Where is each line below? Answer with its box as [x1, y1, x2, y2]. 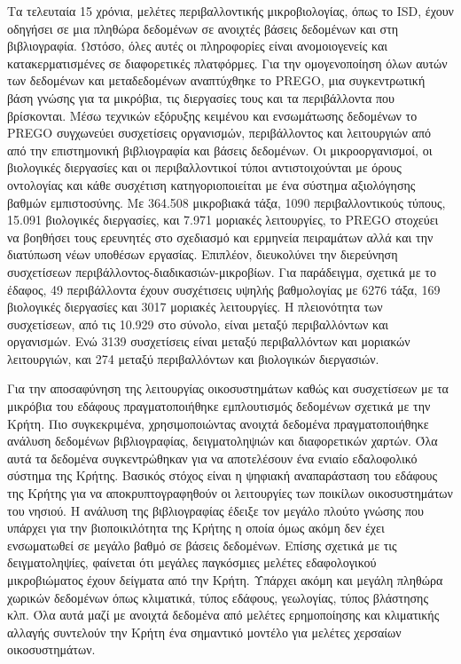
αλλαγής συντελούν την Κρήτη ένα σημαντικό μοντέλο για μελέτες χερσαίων [7, 622, 402, 641]
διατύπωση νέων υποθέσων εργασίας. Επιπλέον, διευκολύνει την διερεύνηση [7, 245, 398, 264]
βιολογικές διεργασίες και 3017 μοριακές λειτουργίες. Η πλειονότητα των [7, 297, 383, 316]
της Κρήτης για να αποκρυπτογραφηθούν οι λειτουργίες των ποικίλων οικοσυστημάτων [7, 484, 453, 502]
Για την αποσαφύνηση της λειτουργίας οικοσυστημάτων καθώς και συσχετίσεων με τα [7, 379, 449, 398]
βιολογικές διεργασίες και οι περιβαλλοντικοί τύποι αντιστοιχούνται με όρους [7, 158, 402, 177]
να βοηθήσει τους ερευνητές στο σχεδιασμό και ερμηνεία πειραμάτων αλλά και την [7, 227, 434, 246]
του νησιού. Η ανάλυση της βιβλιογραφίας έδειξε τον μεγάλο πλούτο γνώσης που [7, 501, 425, 519]
